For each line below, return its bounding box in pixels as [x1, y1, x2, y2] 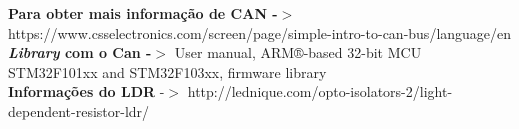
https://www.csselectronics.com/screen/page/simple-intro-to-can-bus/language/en [8, 22, 512, 43]
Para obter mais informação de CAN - [8, 3, 278, 23]
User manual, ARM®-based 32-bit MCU [174, 42, 422, 63]
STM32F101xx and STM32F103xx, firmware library [8, 61, 327, 82]
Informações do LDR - [8, 81, 165, 102]
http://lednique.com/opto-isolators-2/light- [187, 81, 453, 102]
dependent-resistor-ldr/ [8, 100, 150, 121]
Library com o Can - [8, 42, 152, 63]
